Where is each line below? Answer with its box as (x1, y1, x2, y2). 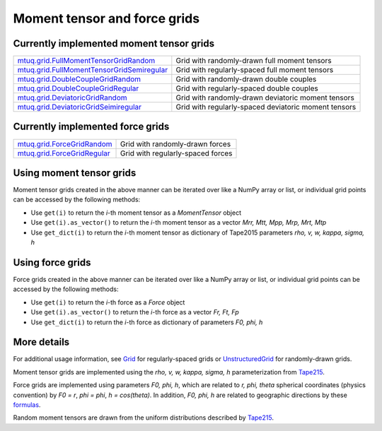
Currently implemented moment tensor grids (13, 37, 215, 49)
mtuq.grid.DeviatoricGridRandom (17, 93, 127, 102)
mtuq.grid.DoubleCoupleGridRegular (17, 83, 139, 93)
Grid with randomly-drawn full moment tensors (175, 56, 332, 66)
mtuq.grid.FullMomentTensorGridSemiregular (17, 65, 168, 75)
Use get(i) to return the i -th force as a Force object (30, 297, 185, 307)
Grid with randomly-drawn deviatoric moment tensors (175, 93, 355, 102)
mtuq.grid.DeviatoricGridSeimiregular (17, 102, 141, 112)
